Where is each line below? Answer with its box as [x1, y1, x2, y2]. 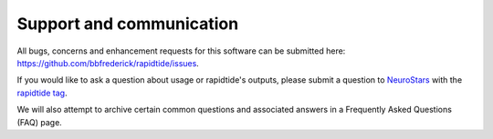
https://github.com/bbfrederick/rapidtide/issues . [16, 57, 200, 68]
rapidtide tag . [16, 87, 68, 98]
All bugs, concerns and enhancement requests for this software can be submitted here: [16, 45, 346, 56]
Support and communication [16, 14, 239, 34]
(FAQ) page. [16, 116, 63, 127]
